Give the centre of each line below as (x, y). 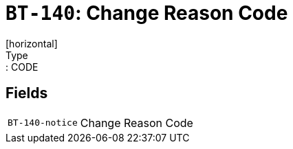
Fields (27, 93)
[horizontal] (32, 43)
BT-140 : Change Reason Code (147, 13)
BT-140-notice (43, 123)
